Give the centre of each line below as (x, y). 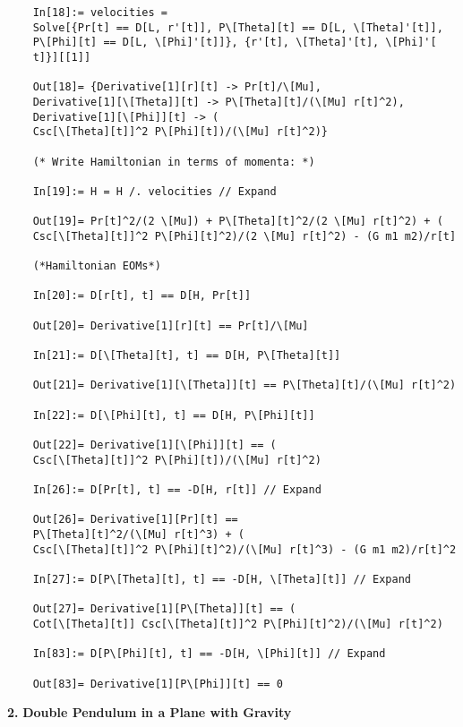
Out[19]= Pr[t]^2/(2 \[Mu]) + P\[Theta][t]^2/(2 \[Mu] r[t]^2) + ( (238, 222)
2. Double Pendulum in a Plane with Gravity (150, 712)
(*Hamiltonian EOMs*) (97, 266)
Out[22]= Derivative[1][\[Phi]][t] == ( (154, 445)
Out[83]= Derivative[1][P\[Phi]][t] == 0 (158, 684)
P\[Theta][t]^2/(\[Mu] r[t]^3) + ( (138, 534)
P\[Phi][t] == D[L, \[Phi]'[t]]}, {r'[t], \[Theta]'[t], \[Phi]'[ (235, 43)
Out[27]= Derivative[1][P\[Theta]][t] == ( (164, 609)
